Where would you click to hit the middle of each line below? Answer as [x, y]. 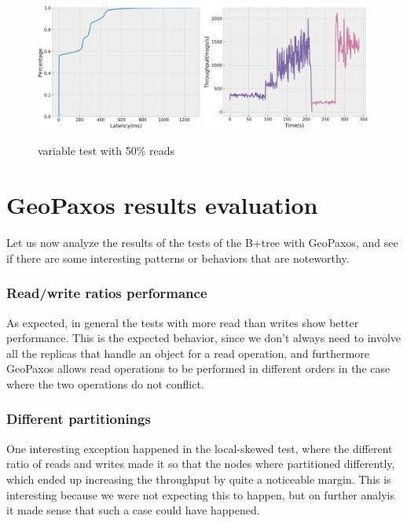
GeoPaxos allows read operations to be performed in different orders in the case [198, 368]
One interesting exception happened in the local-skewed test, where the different [200, 448]
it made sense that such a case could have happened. [133, 510]
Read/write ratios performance [107, 293]
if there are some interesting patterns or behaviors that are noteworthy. [178, 258]
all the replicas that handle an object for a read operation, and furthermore [188, 353]
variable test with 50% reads [106, 151]
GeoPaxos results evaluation [162, 205]
